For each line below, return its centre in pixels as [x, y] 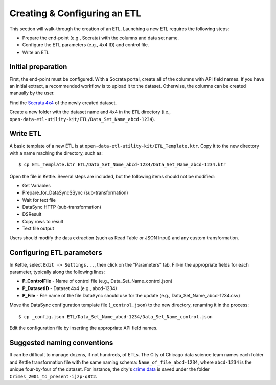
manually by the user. [32, 93]
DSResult [32, 214]
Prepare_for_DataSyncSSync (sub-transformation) [75, 193]
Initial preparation [38, 67]
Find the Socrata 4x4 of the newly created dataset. [63, 103]
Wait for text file [39, 200]
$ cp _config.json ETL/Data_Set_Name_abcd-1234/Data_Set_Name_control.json [116, 317]
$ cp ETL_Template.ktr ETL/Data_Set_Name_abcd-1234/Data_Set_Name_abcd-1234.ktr [122, 165]
